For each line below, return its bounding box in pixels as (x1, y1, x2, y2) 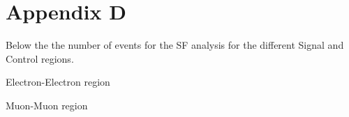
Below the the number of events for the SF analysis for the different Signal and (6, 38, 344, 52)
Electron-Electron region (6, 75, 110, 89)
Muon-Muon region (6, 97, 88, 112)
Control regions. (6, 51, 74, 65)
